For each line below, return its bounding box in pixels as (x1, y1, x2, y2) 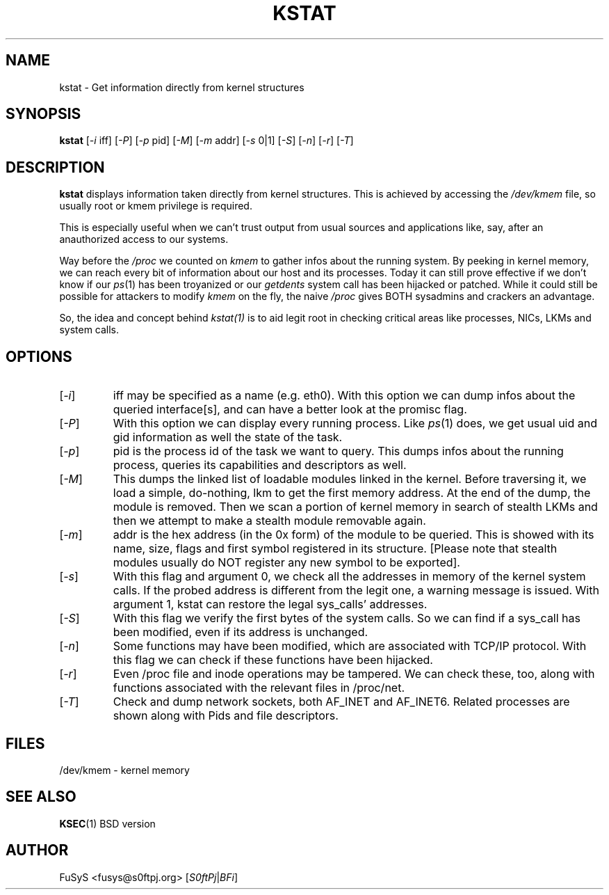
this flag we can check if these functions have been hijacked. (113, 653, 433, 667)
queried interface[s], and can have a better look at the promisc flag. (113, 402, 467, 417)
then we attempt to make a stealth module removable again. (113, 514, 426, 528)
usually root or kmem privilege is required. (59, 200, 252, 212)
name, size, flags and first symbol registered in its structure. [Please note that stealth (113, 541, 558, 556)
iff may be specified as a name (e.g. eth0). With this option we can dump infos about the (113, 388, 576, 403)
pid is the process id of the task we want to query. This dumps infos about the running (113, 444, 564, 459)
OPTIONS (6, 347, 72, 365)
